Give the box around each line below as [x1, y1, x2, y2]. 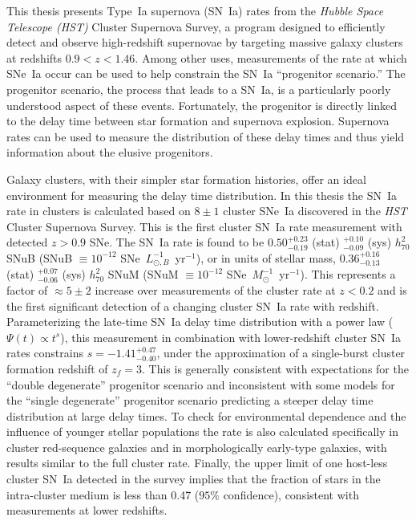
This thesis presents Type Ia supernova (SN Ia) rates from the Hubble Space [6, 2, 384, 18]
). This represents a [300, 266, 396, 283]
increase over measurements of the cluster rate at [95, 281, 336, 298]
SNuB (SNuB [6, 249, 73, 266]
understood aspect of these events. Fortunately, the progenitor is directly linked [6, 96, 397, 113]
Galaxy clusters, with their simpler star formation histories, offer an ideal [6, 170, 366, 187]
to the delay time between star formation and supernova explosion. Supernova [6, 112, 390, 129]
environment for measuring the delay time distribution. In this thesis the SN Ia [6, 186, 398, 203]
